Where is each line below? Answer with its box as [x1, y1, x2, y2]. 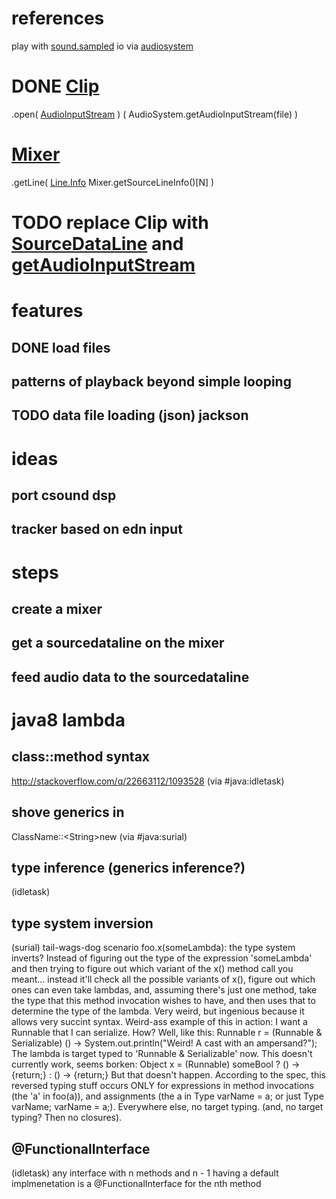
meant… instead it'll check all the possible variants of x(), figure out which [11, 973, 316, 986]
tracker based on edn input [11, 521, 183, 538]
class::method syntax [11, 748, 151, 766]
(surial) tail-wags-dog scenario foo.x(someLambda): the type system [11, 942, 296, 954]
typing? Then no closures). [11, 1112, 123, 1124]
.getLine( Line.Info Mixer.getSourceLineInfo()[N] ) [11, 176, 215, 188]
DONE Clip [11, 75, 100, 98]
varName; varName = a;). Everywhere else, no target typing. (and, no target [11, 1101, 324, 1113]
